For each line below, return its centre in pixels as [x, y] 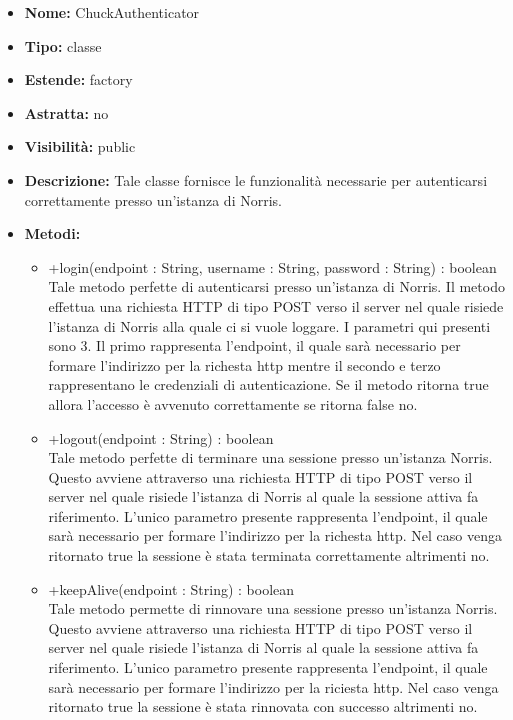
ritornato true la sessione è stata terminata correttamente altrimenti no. [269, 555]
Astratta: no [66, 112]
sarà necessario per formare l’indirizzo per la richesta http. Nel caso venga [275, 535]
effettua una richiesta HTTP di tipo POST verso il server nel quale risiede [276, 305]
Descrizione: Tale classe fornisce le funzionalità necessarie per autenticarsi [256, 179]
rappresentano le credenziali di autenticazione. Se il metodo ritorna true [268, 384]
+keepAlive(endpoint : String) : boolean [171, 588]
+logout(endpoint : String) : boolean [161, 437]
